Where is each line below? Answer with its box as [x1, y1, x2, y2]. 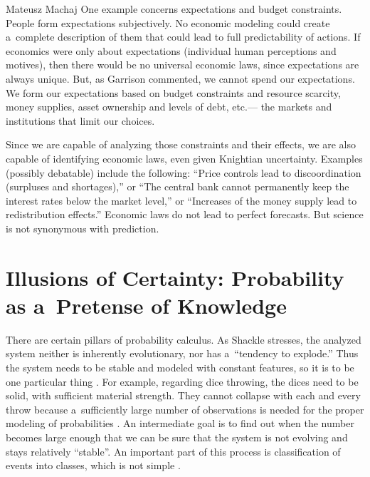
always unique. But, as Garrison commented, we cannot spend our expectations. [6, 71, 355, 86]
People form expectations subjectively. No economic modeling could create [6, 15, 330, 30]
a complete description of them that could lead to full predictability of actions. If [6, 29, 361, 44]
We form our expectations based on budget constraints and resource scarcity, [6, 85, 341, 100]
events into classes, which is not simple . [6, 458, 181, 473]
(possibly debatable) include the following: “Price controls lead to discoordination [6, 165, 361, 180]
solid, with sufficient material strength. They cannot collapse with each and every [6, 388, 361, 403]
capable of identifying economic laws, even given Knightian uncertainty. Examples [6, 150, 363, 165]
